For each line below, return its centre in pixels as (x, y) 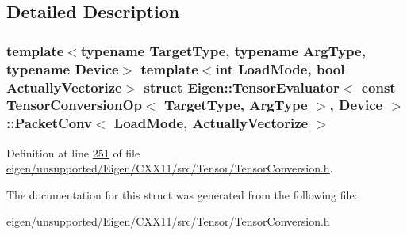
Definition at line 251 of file (73, 152)
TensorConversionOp (74, 105)
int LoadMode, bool (280, 68)
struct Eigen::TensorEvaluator (242, 87)
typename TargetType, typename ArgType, (223, 50)
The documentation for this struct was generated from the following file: (182, 194)
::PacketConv (49, 123)
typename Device (63, 68)
